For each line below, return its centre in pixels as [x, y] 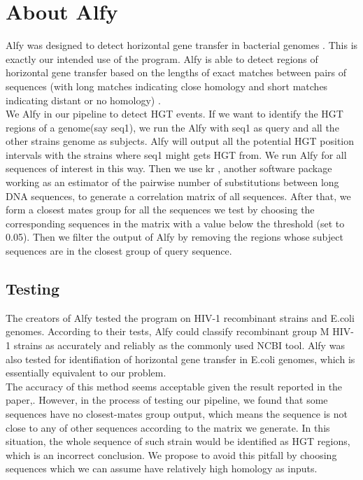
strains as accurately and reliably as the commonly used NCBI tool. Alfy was [179, 345]
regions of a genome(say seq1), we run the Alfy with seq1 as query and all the [172, 127]
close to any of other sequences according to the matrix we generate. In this [168, 427]
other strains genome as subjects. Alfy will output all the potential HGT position [180, 141]
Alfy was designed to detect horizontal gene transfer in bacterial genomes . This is [182, 45]
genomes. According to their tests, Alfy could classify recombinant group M [168, 331]
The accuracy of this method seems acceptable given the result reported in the [174, 386]
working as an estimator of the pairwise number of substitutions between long [172, 182]
